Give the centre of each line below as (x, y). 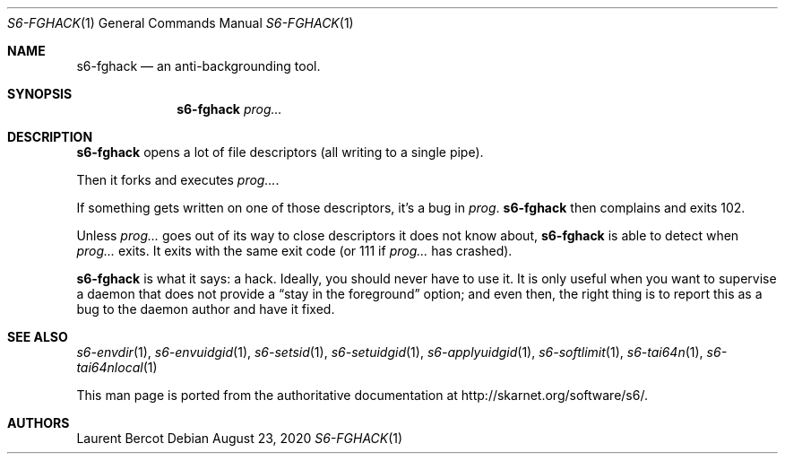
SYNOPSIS (40, 94)
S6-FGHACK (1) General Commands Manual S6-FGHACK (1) (181, 23)
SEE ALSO (38, 337)
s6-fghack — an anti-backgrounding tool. (198, 66)
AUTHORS (39, 423)
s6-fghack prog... (229, 109)
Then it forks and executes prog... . (178, 180)
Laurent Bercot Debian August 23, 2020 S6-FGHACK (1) (240, 438)
